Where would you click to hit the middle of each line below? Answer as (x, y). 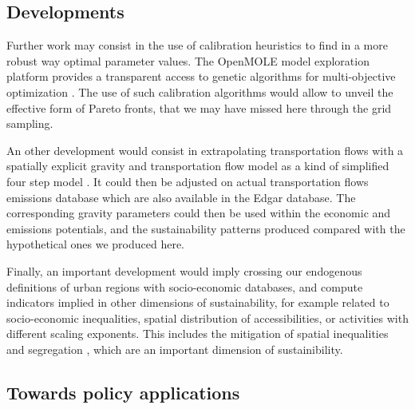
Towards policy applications (123, 392)
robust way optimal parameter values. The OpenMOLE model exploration (188, 60)
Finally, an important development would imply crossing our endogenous (184, 270)
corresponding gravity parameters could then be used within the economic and (199, 213)
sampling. (30, 123)
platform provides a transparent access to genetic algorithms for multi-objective (201, 76)
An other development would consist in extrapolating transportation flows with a (205, 150)
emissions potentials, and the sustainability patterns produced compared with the (206, 228)
